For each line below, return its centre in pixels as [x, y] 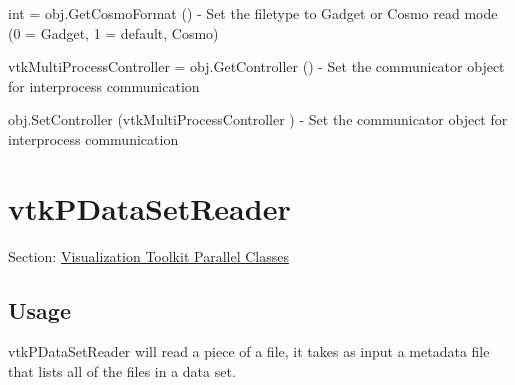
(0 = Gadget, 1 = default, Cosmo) [113, 32]
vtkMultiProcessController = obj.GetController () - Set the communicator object [256, 66]
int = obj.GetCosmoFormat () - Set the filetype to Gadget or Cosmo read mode [253, 13]
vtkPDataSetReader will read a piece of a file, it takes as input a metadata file [249, 351]
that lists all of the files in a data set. [122, 371]
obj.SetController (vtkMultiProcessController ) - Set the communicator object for [258, 119]
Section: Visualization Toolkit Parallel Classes [148, 255]
